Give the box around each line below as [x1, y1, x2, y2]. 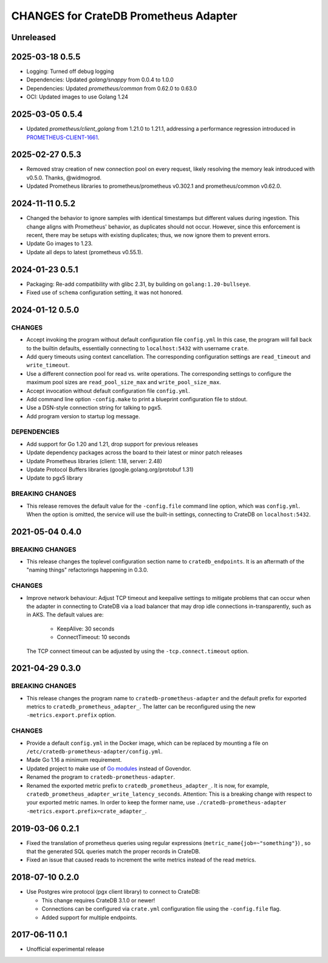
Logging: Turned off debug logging [26, 67, 114, 75]
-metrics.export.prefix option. [26, 711, 117, 719]
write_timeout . [26, 362, 70, 369]
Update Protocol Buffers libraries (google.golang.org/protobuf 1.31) [26, 466, 194, 473]
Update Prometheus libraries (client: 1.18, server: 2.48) [26, 457, 162, 464]
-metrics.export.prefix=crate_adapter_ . [26, 807, 147, 815]
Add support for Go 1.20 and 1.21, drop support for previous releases [26, 440, 199, 447]
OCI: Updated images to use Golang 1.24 [26, 93, 129, 100]
